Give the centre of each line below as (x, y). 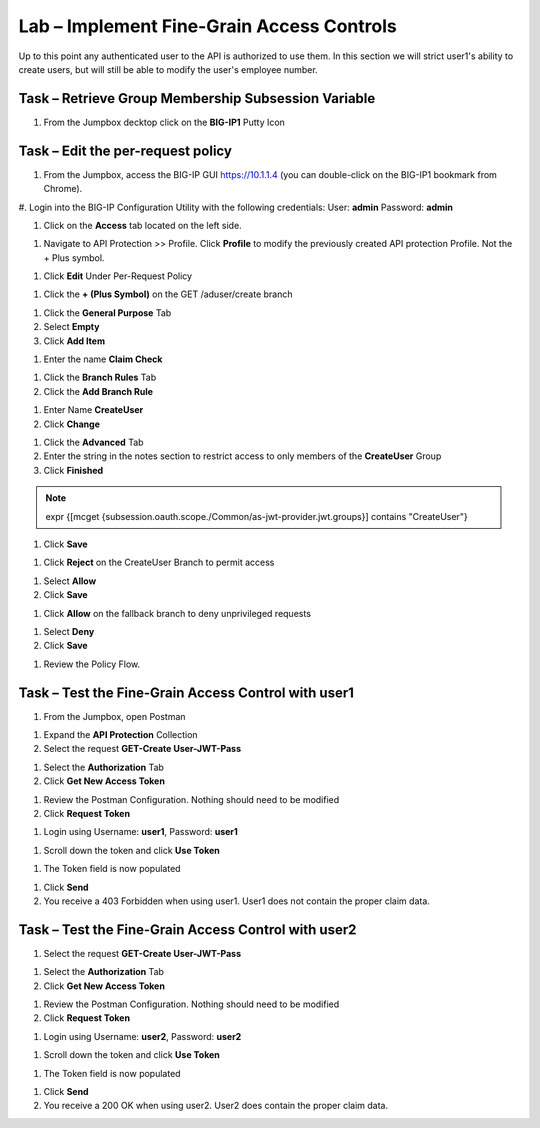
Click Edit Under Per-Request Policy (118, 276)
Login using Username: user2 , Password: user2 (142, 1036)
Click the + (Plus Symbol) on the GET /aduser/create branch (168, 294)
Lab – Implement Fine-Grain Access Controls (207, 26)
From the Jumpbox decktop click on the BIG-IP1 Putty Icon (164, 122)
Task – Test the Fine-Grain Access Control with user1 (186, 692)
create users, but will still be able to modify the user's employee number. (168, 69)
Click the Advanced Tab (93, 442)
